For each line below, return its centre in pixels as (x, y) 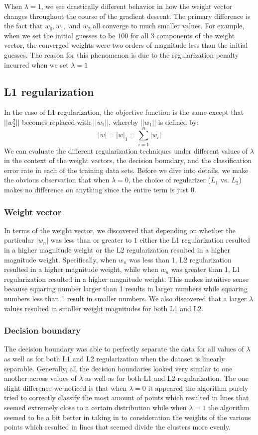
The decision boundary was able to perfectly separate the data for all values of (124, 349)
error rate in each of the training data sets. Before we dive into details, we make (126, 170)
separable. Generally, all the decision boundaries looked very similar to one (118, 368)
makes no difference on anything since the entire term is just (96, 190)
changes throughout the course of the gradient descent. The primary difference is (127, 16)
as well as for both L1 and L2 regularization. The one (167, 378)
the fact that (23, 26)
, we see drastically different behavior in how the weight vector (137, 6)
